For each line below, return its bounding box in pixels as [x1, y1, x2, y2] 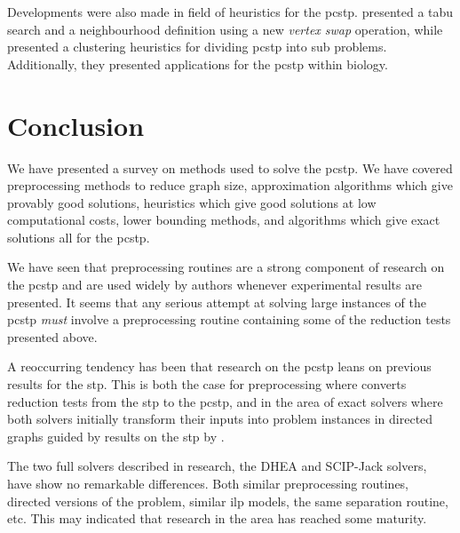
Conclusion [7, 107, 145, 143]
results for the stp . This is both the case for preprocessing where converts [7, 375, 407, 394]
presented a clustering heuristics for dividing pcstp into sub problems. [7, 37, 387, 56]
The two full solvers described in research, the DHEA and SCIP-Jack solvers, [7, 457, 427, 475]
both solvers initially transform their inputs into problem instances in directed [7, 410, 433, 428]
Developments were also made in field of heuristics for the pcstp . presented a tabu [7, 3, 454, 20]
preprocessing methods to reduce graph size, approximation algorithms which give [7, 176, 453, 195]
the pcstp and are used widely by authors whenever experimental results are [7, 275, 422, 294]
